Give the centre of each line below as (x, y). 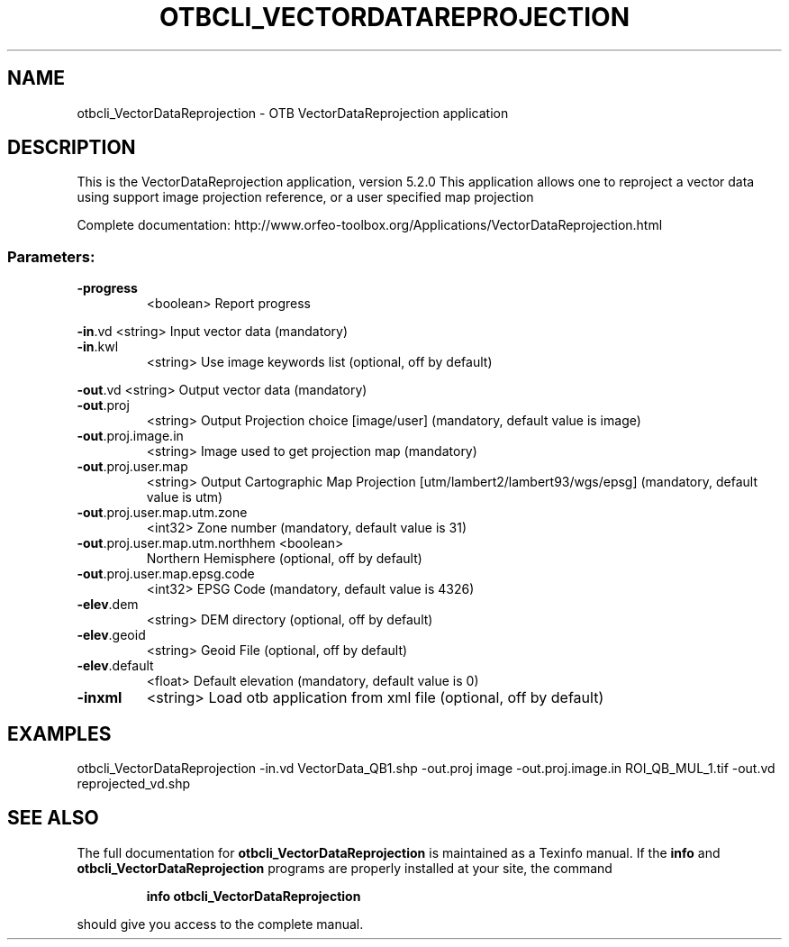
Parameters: (51, 256)
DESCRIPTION (72, 148)
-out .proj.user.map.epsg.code (166, 574)
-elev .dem (108, 605)
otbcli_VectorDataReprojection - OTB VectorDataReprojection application (293, 113)
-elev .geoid (111, 635)
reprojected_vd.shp (134, 784)
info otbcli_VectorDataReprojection (254, 896)
